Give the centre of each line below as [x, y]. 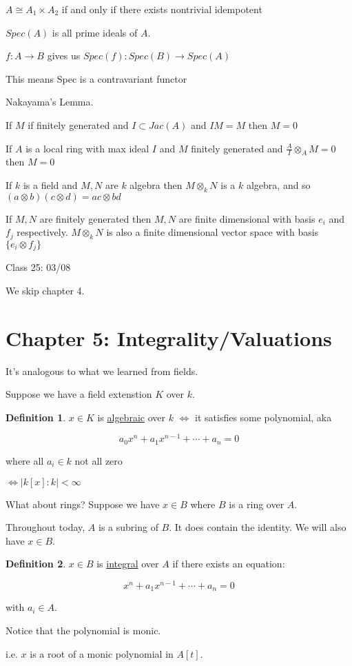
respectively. [42, 232]
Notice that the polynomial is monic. [83, 630]
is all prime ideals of [95, 32]
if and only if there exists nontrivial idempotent [162, 9]
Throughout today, [45, 527]
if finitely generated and [78, 124]
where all [25, 460]
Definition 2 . [36, 564]
